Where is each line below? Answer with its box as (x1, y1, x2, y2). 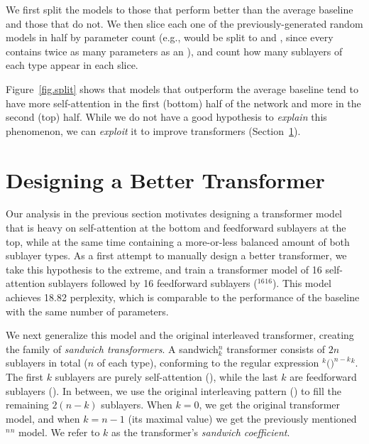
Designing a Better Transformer (6, 165, 325, 194)
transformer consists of (226, 341, 326, 356)
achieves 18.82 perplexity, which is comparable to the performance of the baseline (6, 290, 360, 305)
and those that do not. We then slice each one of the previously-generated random (6, 16, 363, 31)
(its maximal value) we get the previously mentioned (128, 411, 357, 426)
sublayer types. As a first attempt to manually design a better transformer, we (6, 248, 347, 263)
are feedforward (290, 369, 357, 384)
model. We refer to (18, 425, 100, 440)
